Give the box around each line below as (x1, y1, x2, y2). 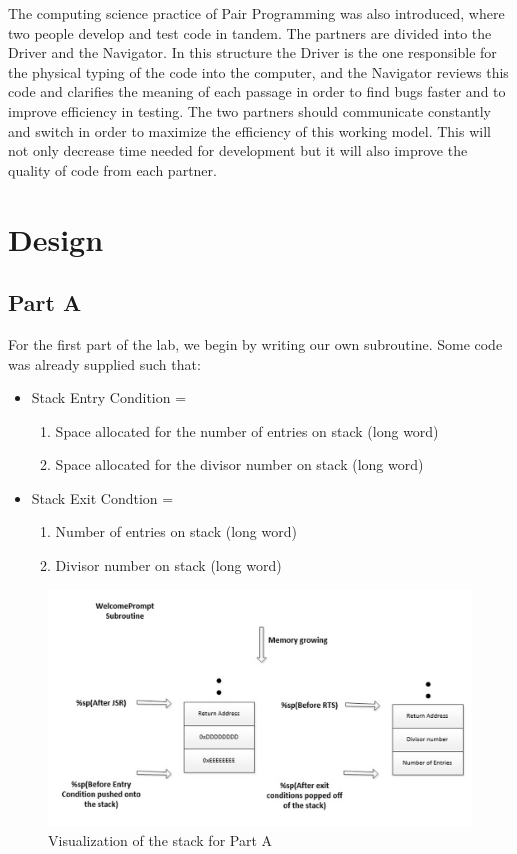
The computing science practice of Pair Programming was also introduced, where (8, 3, 505, 23)
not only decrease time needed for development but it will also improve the (8, 140, 468, 161)
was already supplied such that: (8, 353, 201, 374)
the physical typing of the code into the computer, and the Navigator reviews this (8, 61, 509, 82)
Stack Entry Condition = (31, 387, 187, 408)
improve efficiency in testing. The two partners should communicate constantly (8, 100, 491, 121)
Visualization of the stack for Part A (48, 829, 273, 850)
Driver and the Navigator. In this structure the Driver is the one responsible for (8, 42, 497, 63)
